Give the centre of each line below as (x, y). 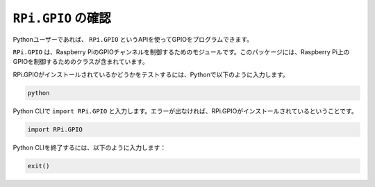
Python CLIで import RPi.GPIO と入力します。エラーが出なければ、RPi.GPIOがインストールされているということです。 (185, 111)
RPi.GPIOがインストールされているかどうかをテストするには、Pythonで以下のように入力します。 (151, 74)
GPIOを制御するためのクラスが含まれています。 (81, 62)
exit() (39, 166)
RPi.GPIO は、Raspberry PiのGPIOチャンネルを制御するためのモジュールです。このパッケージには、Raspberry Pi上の (181, 51)
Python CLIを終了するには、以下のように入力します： (90, 147)
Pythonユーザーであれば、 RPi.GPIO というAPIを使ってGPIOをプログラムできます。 (133, 39)
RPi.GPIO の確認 (62, 18)
